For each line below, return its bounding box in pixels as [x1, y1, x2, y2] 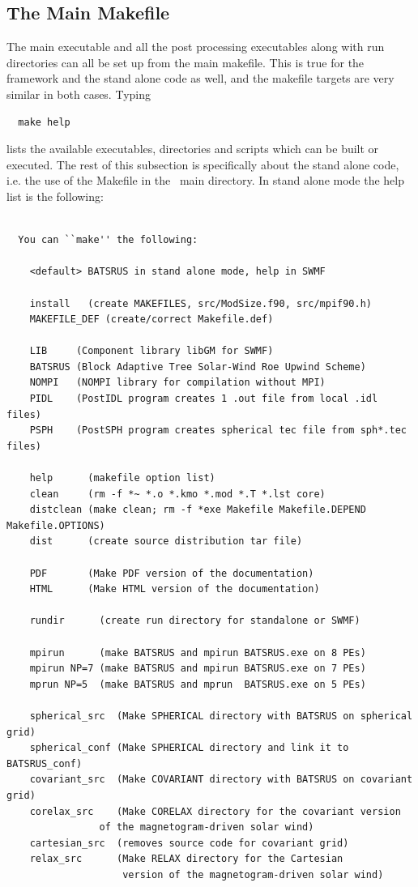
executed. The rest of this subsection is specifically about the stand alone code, [6, 156, 399, 173]
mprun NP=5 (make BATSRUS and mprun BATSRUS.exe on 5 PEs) [29, 678, 366, 690]
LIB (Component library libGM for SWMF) [29, 345, 274, 357]
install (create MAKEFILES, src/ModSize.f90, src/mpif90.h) [29, 297, 373, 309]
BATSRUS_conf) [6, 757, 83, 770]
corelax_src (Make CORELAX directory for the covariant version [29, 805, 401, 817]
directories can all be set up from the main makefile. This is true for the [6, 53, 365, 70]
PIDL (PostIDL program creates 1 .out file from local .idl [29, 393, 378, 405]
